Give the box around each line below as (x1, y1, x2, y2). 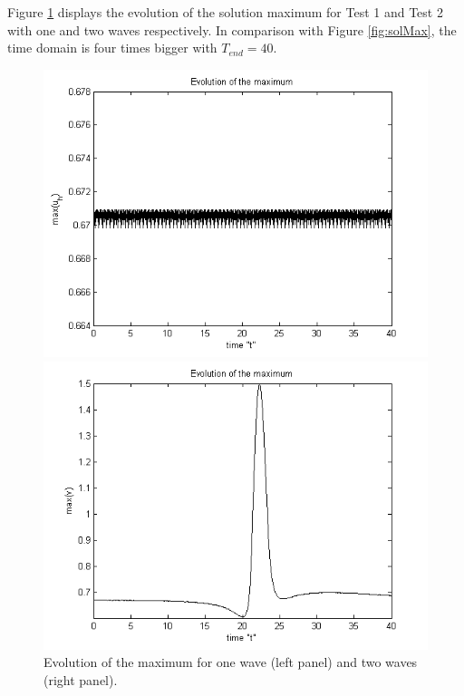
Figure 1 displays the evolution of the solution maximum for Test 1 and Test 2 (7, 3, 443, 21)
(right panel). (43, 670, 118, 689)
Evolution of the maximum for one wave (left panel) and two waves (43, 652, 418, 672)
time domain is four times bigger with (7, 38, 217, 57)
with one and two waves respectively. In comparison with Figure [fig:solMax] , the (7, 20, 457, 39)
